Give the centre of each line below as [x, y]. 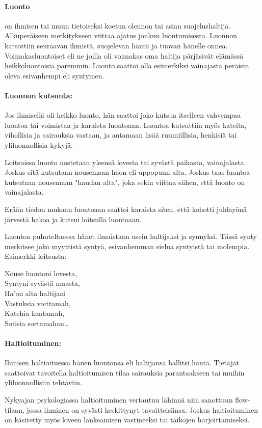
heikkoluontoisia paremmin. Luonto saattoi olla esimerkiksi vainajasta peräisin [127, 65]
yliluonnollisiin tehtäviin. [43, 382]
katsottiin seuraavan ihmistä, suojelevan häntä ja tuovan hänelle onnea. [116, 45]
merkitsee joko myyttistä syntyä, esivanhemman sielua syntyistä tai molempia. [127, 246]
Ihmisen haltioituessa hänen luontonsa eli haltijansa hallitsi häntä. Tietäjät [122, 363]
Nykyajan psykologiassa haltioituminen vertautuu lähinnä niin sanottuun [119, 400]
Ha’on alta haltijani [35, 293]
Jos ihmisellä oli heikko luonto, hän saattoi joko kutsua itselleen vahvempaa [123, 115]
